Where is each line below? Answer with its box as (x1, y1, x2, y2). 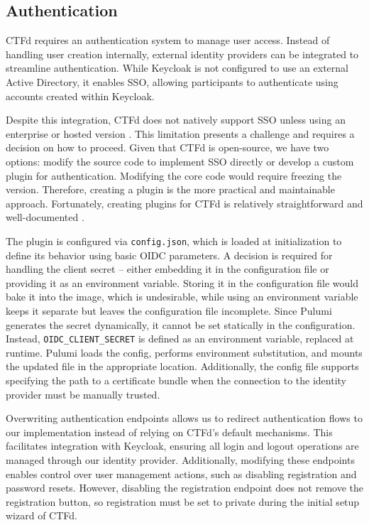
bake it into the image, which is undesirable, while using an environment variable (6, 289, 358, 304)
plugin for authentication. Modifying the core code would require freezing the (6, 168, 342, 183)
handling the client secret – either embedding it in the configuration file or (6, 261, 329, 276)
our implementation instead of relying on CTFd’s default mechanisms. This (6, 424, 333, 439)
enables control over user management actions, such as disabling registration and (6, 466, 357, 481)
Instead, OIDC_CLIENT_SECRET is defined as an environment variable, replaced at (6, 331, 354, 346)
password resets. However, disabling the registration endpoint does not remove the (6, 480, 363, 495)
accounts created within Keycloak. (6, 88, 155, 103)
